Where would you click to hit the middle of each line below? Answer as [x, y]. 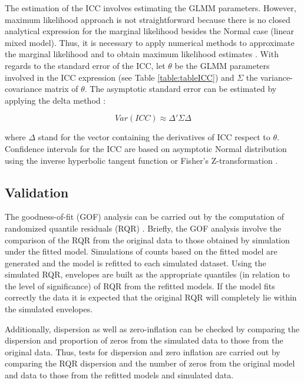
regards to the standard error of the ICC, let [85, 65]
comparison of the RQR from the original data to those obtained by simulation [147, 240]
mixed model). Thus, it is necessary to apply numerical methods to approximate [150, 42]
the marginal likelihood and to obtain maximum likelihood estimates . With [142, 54]
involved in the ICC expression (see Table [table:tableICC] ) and [120, 77]
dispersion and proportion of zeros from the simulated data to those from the [144, 340]
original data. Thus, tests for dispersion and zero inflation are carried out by [143, 351]
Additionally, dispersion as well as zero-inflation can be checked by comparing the [152, 328]
